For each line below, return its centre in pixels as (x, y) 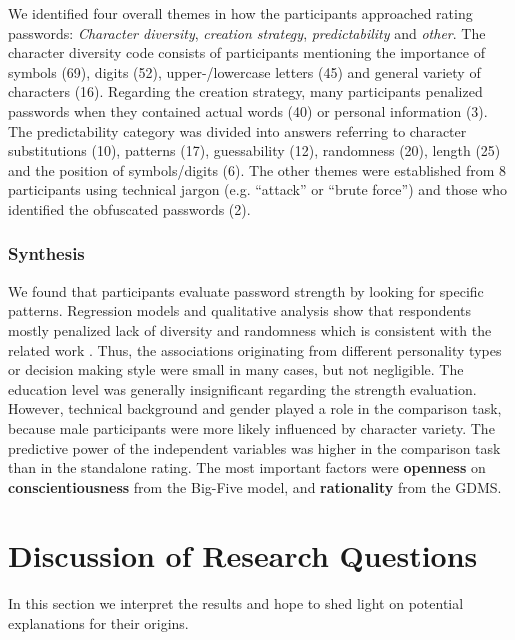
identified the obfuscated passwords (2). (129, 208)
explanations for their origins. (98, 623)
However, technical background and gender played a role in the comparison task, (255, 408)
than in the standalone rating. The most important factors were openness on (247, 467)
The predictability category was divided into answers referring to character (237, 130)
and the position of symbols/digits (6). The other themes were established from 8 (257, 169)
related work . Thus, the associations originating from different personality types (255, 349)
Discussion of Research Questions (243, 555)
